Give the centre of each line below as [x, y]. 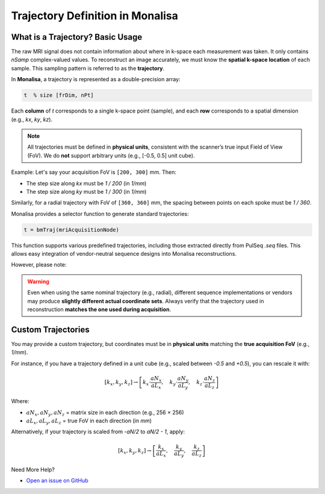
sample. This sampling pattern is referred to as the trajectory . [88, 68]
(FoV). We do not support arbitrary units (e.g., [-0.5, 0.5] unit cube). [111, 155]
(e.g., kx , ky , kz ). [32, 119]
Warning [38, 281]
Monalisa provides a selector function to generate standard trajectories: [100, 214]
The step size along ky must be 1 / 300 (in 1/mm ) [86, 191]
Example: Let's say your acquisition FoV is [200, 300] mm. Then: [94, 172]
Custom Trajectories [50, 329]
